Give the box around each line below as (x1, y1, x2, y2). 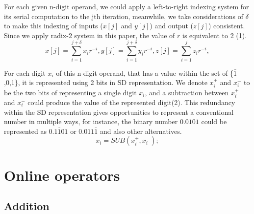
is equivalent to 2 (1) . (182, 30, 247, 40)
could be (201, 116, 227, 127)
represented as (4, 126, 47, 136)
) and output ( (150, 21, 193, 31)
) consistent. (208, 21, 245, 31)
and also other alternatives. (100, 126, 182, 136)
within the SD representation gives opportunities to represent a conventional (4, 107, 234, 117)
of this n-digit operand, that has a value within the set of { (56, 67, 234, 78)
